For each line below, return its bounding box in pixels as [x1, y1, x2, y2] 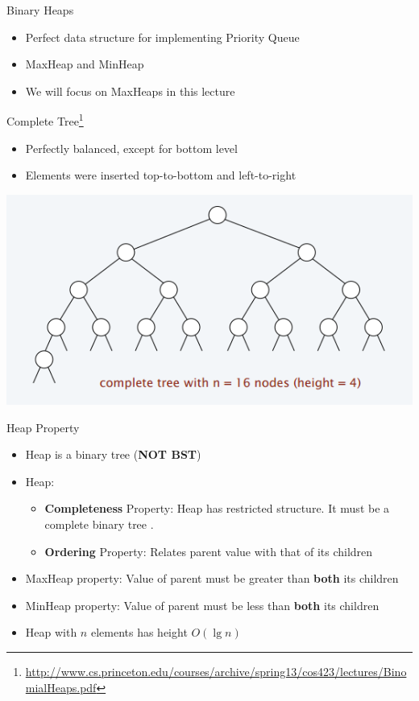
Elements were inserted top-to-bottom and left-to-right [25, 167, 297, 183]
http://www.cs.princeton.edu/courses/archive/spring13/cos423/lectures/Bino [25, 663, 407, 680]
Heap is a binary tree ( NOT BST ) [25, 446, 201, 463]
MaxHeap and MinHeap [25, 56, 144, 72]
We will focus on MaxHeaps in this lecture [25, 82, 235, 99]
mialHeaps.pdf [25, 678, 97, 695]
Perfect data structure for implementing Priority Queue [25, 28, 300, 45]
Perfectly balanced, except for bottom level [25, 139, 238, 156]
